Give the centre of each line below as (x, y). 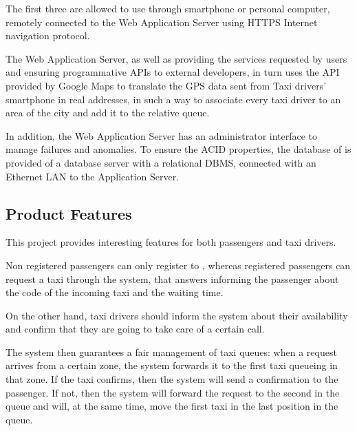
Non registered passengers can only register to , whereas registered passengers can (178, 265)
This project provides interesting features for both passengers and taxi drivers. (171, 242)
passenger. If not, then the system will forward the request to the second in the (173, 392)
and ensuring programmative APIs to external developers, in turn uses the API (173, 72)
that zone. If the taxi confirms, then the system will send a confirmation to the (172, 379)
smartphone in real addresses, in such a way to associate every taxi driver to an (173, 99)
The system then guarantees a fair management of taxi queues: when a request (171, 351)
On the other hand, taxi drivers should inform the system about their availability (177, 315)
